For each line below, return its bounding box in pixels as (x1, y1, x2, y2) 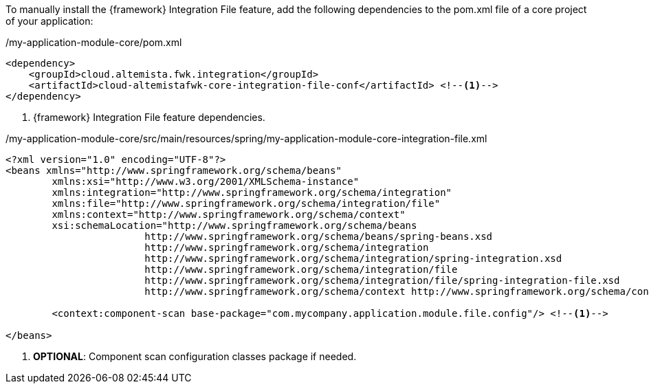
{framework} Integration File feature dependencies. (33, 111, 265, 123)
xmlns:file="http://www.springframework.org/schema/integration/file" (52, 198, 441, 209)
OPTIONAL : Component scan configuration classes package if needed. (33, 351, 357, 362)
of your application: (5, 15, 93, 27)
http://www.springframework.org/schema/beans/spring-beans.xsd (144, 231, 493, 242)
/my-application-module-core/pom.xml (5, 36, 182, 48)
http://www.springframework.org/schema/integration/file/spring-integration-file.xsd (144, 275, 620, 286)
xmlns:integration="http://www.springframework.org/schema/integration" (52, 187, 452, 198)
